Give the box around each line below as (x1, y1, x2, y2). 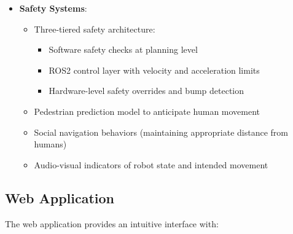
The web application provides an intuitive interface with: (5, 217, 219, 230)
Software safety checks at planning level (49, 43, 198, 56)
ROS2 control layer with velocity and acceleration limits (49, 63, 260, 76)
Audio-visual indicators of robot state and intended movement (34, 158, 268, 171)
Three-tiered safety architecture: (34, 22, 155, 35)
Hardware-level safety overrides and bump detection (49, 84, 244, 97)
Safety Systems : (19, 2, 87, 14)
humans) (34, 138, 67, 150)
